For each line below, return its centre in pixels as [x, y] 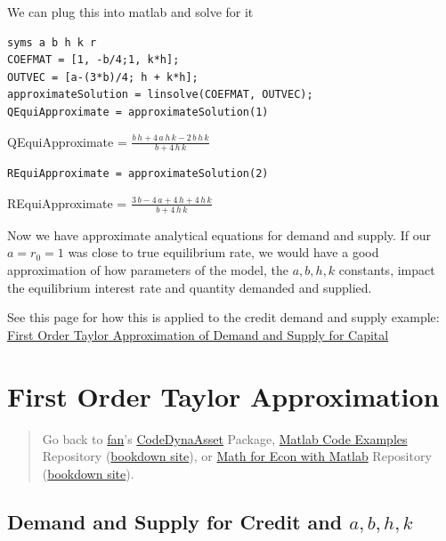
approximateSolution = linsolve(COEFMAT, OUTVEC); [160, 95]
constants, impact [387, 270]
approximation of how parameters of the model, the [148, 270]
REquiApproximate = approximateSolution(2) [138, 174]
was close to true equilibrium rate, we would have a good [223, 252]
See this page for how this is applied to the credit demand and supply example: [223, 317]
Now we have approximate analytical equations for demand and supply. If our [219, 234]
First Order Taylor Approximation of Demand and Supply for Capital [198, 334]
